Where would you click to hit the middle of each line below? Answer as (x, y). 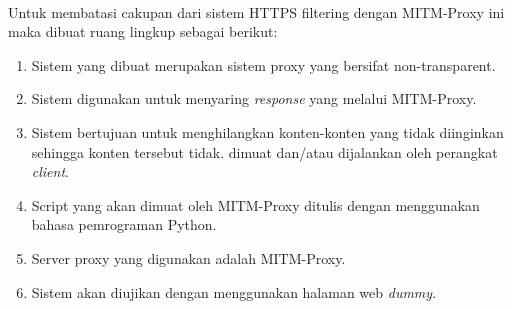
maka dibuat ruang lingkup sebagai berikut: (143, 31)
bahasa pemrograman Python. (124, 224)
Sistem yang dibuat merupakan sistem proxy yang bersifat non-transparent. (263, 64)
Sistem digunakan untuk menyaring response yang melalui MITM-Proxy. (254, 98)
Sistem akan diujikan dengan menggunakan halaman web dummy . (234, 291)
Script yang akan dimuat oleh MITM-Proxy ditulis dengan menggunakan (255, 204)
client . (50, 171)
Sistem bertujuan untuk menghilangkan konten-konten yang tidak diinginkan (267, 131)
